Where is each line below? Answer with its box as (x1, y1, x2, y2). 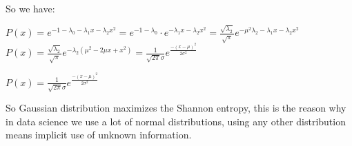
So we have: (6, 1, 55, 15)
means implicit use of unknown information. (6, 127, 192, 142)
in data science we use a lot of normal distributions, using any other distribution (6, 114, 346, 128)
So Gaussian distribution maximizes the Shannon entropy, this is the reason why (6, 101, 346, 115)
